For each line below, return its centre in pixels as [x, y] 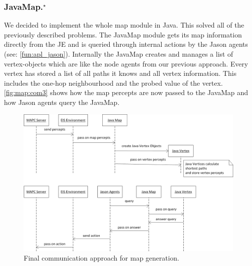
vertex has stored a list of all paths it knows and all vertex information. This [120, 73]
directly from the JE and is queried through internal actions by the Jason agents [126, 44]
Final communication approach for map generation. [102, 258]
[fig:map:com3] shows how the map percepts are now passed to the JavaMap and [126, 92]
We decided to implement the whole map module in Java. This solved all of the [124, 25]
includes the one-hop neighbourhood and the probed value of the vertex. [113, 83]
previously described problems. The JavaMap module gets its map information [123, 34]
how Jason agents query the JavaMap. [62, 102]
